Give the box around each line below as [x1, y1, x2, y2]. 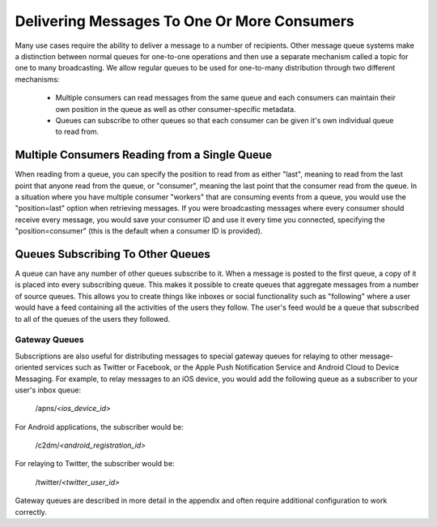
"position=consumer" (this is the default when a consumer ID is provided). [15, 226, 263, 236]
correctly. [15, 507, 48, 516]
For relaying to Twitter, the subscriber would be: [15, 459, 175, 469]
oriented [15, 362, 44, 372]
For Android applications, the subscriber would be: [15, 422, 184, 431]
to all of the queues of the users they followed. [15, 314, 171, 323]
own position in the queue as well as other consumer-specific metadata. [55, 104, 297, 114]
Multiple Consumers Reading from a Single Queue [15, 148, 273, 162]
